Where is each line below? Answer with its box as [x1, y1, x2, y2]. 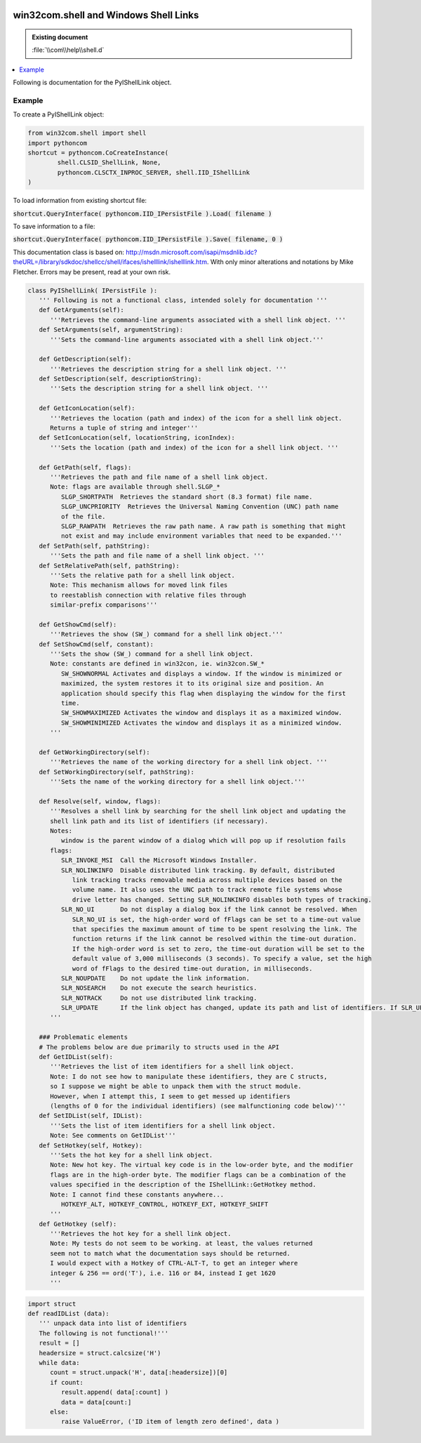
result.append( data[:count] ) [60, 1388, 168, 1397]
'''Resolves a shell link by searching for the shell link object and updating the [50, 808, 347, 815]
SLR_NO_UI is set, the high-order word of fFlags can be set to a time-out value [72, 915, 361, 923]
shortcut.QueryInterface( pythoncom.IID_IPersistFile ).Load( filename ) [13, 209, 273, 218]
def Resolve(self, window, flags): [39, 797, 161, 805]
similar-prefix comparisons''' [50, 601, 158, 609]
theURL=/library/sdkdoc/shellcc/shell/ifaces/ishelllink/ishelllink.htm [13, 258, 207, 266]
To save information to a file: [13, 222, 95, 231]
